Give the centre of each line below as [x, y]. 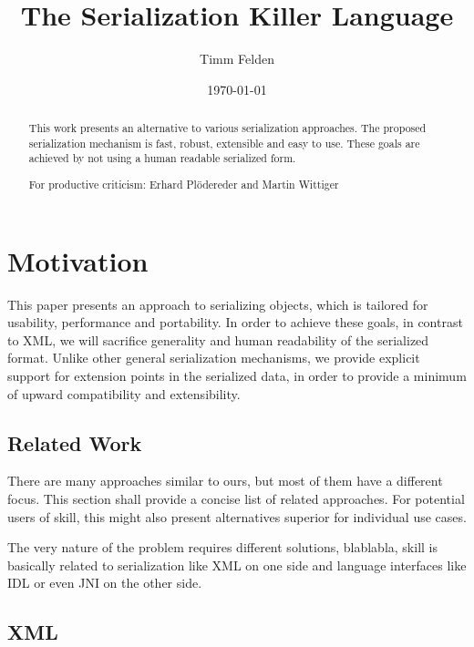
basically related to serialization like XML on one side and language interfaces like [237, 565]
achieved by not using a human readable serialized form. [162, 158]
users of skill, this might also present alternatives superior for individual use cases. [237, 516]
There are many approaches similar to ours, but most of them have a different [225, 481]
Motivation [78, 260]
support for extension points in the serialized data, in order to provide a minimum [237, 375]
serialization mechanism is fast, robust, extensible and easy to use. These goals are [224, 143]
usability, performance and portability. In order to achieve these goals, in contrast [235, 322]
